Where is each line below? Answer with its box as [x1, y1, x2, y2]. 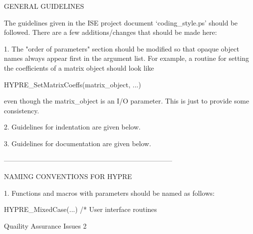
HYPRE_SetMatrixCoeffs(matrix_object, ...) [4, 79, 141, 89]
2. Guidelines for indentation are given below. [4, 122, 141, 132]
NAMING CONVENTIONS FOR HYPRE [4, 171, 132, 182]
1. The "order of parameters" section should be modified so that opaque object [4, 43, 239, 53]
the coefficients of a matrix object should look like [4, 62, 154, 73]
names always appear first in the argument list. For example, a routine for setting [4, 53, 249, 63]
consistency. [4, 105, 39, 115]
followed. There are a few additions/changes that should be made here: [4, 27, 217, 37]
